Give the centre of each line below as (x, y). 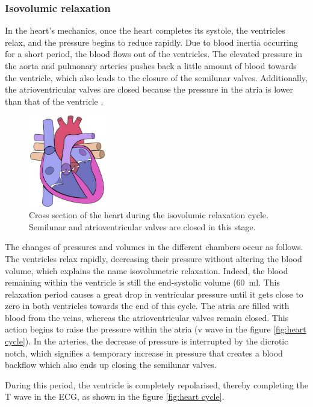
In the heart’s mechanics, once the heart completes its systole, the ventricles (145, 30)
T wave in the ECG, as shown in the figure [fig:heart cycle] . (115, 396)
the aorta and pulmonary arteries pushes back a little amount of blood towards (151, 66)
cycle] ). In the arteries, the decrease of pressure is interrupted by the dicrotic (147, 341)
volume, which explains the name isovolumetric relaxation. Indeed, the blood (147, 270)
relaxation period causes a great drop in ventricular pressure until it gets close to (154, 294)
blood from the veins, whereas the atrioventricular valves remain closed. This (147, 317)
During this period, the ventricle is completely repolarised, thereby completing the (156, 384)
